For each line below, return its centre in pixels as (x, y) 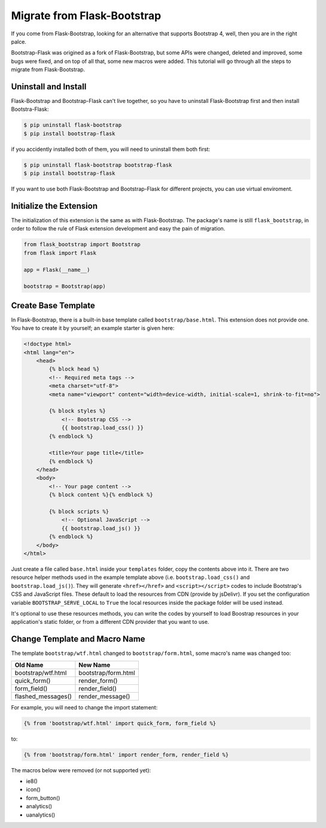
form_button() (43, 798)
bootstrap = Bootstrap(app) (65, 286)
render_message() (104, 696)
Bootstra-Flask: (30, 109)
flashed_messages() (43, 696)
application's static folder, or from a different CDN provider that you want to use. (110, 622)
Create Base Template (53, 305)
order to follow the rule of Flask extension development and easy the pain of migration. (118, 229)
